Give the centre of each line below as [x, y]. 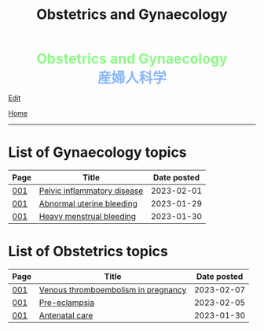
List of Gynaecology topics [97, 152]
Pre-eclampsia [67, 303]
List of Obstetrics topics [88, 252]
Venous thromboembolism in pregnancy [113, 290]
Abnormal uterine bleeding [88, 204]
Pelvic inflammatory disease [91, 191]
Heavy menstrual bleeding [87, 217]
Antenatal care [66, 315]
